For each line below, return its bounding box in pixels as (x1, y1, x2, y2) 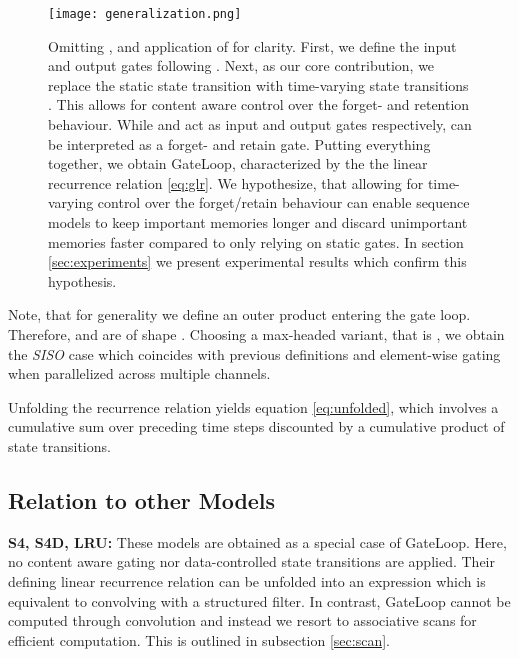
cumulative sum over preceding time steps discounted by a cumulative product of (8, 416, 505, 437)
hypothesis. (48, 270, 117, 291)
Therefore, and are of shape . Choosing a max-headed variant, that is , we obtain (8, 323, 505, 344)
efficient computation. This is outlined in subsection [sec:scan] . (8, 629, 390, 650)
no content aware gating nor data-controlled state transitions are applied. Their (8, 551, 495, 572)
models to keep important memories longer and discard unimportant (48, 212, 468, 232)
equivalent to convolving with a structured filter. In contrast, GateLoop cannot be (8, 590, 511, 611)
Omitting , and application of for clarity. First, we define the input (48, 35, 457, 56)
